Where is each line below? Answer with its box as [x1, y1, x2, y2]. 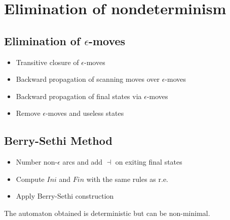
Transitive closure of [16, 56, 79, 67]
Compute [16, 173, 45, 184]
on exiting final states [115, 156, 182, 167]
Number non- [16, 156, 58, 167]
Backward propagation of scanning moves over [16, 74, 160, 84]
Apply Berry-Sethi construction [16, 191, 114, 201]
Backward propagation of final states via [16, 90, 142, 101]
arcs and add [62, 156, 103, 167]
